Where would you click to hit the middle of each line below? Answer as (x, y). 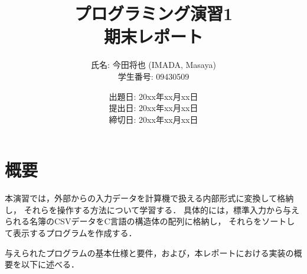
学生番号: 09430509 (153, 76)
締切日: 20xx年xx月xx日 (153, 119)
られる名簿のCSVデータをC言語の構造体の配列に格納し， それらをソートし (150, 221)
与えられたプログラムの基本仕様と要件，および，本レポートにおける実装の (149, 252)
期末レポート (153, 36)
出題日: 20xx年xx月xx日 (153, 96)
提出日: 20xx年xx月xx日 (153, 108)
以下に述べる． (50, 264)
